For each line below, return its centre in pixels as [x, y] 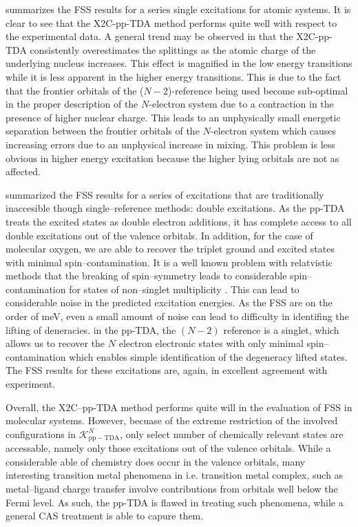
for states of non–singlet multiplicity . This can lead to [184, 289]
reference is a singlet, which [281, 329]
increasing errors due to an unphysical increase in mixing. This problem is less [170, 144]
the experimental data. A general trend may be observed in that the [149, 36]
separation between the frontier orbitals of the [103, 131]
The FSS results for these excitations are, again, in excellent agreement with [167, 370]
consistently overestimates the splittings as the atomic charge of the [173, 49]
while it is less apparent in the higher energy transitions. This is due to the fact [173, 76]
